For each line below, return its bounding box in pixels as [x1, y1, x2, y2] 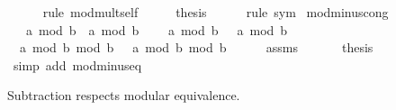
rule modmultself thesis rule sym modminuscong [42, 3, 389, 21]
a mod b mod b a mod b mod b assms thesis [19, 38, 373, 57]
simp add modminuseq [13, 55, 142, 74]
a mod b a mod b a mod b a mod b [25, 20, 288, 39]
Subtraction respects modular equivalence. [7, 86, 240, 105]
